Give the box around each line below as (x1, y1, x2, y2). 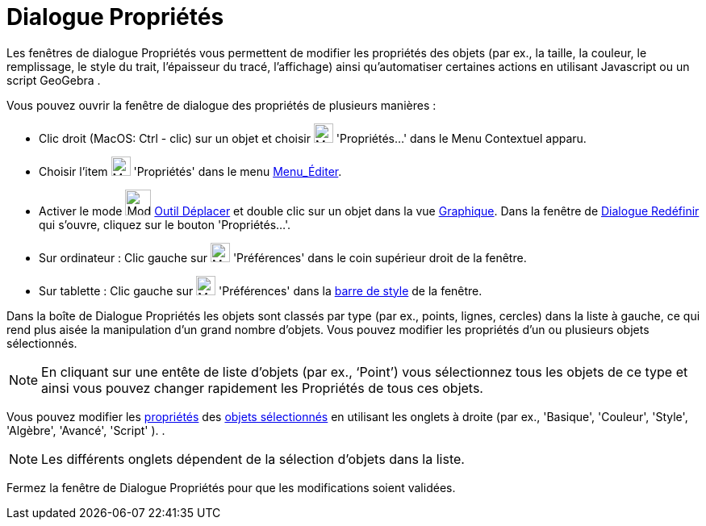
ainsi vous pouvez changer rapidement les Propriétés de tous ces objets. (41, 379, 483, 396)
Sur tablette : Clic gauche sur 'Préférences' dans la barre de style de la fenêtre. (39, 283, 483, 298)
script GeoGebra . (6, 73, 101, 87)
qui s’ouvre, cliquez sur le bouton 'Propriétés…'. (39, 217, 291, 232)
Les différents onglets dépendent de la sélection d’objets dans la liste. (41, 450, 465, 467)
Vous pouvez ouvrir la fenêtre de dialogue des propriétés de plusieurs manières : (6, 98, 437, 112)
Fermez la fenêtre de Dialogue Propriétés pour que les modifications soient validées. (6, 480, 456, 495)
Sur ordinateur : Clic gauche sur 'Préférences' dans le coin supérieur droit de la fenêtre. (39, 250, 527, 265)
